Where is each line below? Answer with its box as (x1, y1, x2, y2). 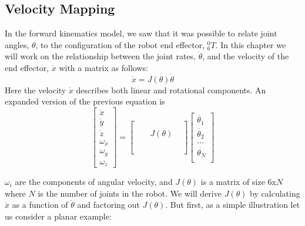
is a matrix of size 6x (200, 176, 276, 188)
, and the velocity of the (202, 50, 289, 62)
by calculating (250, 187, 300, 199)
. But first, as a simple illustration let (165, 198, 300, 211)
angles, (5, 38, 29, 50)
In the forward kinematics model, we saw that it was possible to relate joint (5, 27, 277, 39)
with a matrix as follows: (59, 61, 148, 73)
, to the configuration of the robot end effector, (35, 38, 205, 50)
